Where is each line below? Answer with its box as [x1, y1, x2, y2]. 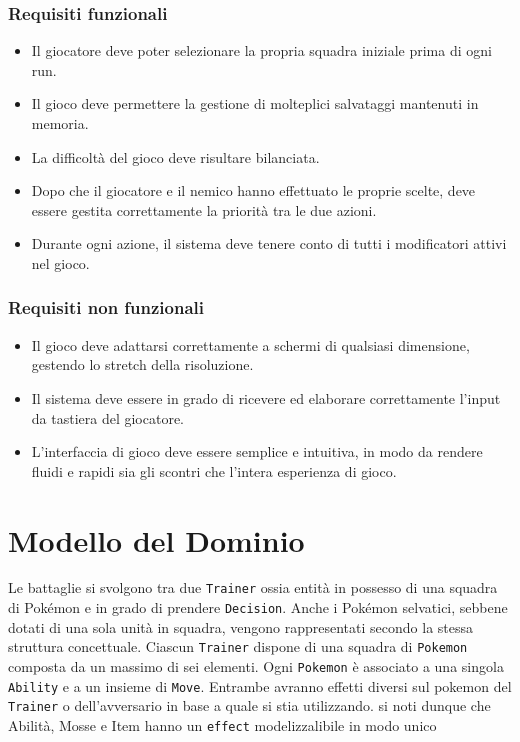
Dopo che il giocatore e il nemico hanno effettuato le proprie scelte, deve [31, 180, 476, 201]
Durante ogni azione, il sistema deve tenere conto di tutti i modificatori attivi [31, 233, 507, 254]
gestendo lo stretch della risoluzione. [31, 354, 254, 375]
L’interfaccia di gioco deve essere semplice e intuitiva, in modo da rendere [31, 441, 483, 462]
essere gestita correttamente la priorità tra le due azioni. [31, 199, 377, 220]
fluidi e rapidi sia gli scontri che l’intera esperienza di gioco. [31, 460, 397, 481]
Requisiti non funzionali [8, 295, 205, 320]
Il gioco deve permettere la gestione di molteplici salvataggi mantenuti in [31, 93, 479, 114]
